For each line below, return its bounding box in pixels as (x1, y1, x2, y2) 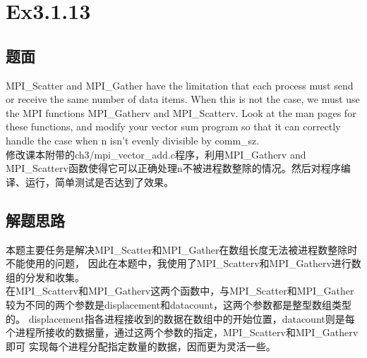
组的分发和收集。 (6, 269, 85, 284)
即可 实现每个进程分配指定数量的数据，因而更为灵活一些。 (6, 338, 276, 353)
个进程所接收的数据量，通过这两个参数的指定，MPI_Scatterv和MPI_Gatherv (6, 325, 359, 340)
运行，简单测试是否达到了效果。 (25, 174, 174, 189)
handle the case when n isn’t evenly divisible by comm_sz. (6, 132, 260, 147)
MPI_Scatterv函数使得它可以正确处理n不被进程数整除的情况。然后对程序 (6, 161, 341, 175)
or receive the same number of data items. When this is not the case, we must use (6, 92, 360, 106)
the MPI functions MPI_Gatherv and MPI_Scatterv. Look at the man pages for (6, 105, 356, 120)
